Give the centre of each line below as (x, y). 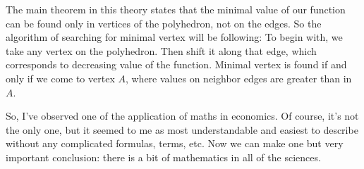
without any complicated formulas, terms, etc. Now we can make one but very (175, 143)
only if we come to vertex (60, 78)
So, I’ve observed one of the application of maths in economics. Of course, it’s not (182, 116)
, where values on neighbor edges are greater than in (238, 78)
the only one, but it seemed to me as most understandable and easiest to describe (182, 129)
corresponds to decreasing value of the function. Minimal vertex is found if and (176, 64)
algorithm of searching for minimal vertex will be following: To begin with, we (174, 37)
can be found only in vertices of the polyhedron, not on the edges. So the (164, 23)
